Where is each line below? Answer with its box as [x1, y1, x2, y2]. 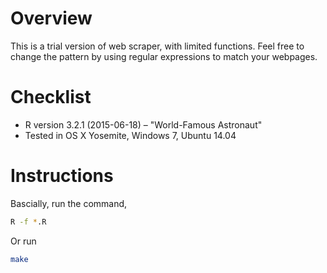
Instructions [10, 165, 114, 187]
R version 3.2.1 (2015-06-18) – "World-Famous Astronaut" [24, 118, 263, 131]
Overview [10, 7, 93, 30]
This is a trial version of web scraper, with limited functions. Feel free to [10, 40, 305, 52]
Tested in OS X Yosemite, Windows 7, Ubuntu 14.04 [24, 129, 237, 141]
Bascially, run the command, [10, 197, 128, 209]
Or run [10, 235, 37, 247]
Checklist [10, 86, 92, 109]
